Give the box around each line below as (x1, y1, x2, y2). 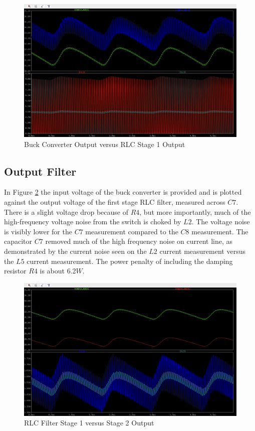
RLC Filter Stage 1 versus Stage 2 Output (24, 417, 154, 428)
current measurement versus (159, 245, 245, 256)
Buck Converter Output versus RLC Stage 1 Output (24, 138, 185, 149)
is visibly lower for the (4, 226, 72, 236)
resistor (4, 265, 27, 276)
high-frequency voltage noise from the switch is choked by (4, 216, 181, 227)
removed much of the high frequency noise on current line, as (45, 236, 233, 246)
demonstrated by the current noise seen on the (4, 245, 147, 256)
